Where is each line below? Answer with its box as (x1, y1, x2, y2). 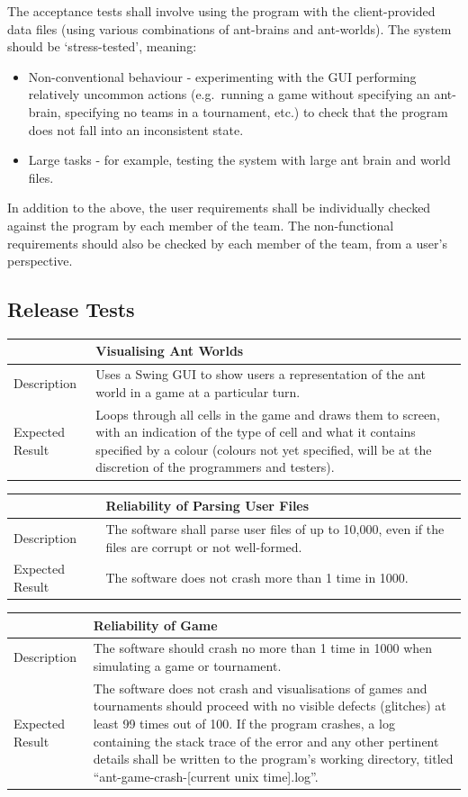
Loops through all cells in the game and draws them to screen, (95, 404, 440, 423)
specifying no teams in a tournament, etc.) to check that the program (65, 102, 448, 121)
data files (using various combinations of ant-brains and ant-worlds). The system (7, 19, 452, 38)
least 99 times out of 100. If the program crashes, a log (93, 714, 395, 733)
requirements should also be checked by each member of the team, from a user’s (7, 233, 447, 252)
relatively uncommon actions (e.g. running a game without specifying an (28, 85, 430, 104)
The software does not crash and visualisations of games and (93, 678, 427, 697)
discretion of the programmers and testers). (95, 457, 335, 476)
